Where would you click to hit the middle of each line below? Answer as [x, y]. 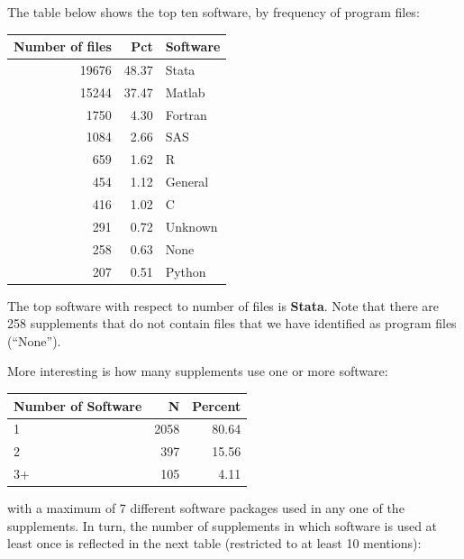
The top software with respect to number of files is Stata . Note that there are [223, 305]
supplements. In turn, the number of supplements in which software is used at [223, 525]
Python [186, 271]
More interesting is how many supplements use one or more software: [198, 371]
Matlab [185, 92]
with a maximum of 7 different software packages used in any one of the [206, 508]
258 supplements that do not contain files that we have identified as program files [232, 323]
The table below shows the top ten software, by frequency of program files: [214, 12]
